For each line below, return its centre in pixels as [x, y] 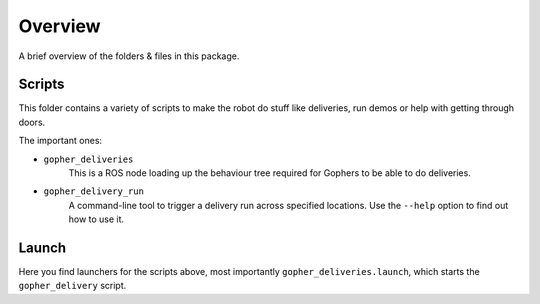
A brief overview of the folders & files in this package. [129, 56]
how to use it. [96, 219]
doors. [32, 122]
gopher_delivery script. [72, 286]
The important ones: [60, 141]
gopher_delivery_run [94, 191]
